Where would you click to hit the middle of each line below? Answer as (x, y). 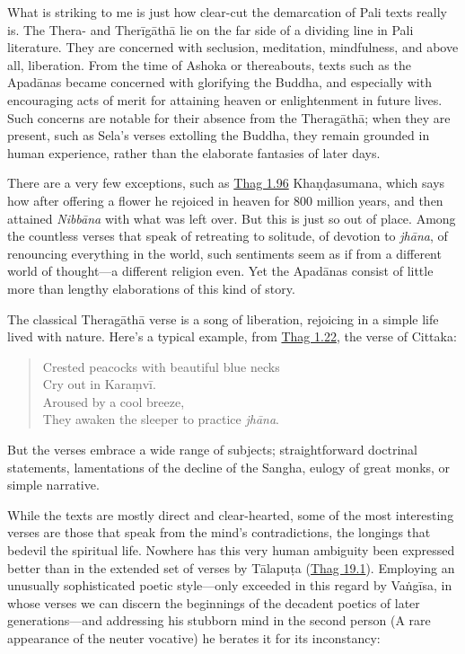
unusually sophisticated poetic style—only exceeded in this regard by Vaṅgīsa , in (230, 585)
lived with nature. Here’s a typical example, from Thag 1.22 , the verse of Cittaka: (232, 336)
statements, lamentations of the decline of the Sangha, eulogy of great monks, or (229, 467)
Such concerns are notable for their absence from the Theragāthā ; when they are (229, 117)
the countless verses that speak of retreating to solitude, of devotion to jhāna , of (228, 236)
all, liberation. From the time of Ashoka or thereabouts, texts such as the (209, 64)
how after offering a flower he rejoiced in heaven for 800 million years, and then (225, 200)
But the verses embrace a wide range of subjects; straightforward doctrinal (213, 450)
